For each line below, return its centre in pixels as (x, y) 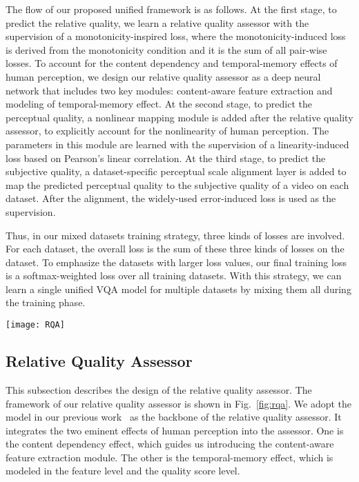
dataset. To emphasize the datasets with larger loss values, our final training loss (176, 262)
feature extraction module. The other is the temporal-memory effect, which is (169, 457)
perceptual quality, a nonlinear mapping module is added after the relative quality (179, 117)
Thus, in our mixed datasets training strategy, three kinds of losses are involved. (175, 235)
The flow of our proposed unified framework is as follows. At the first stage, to (171, 9)
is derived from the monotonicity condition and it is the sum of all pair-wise (166, 49)
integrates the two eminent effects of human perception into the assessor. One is (175, 430)
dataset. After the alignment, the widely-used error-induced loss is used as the (171, 198)
